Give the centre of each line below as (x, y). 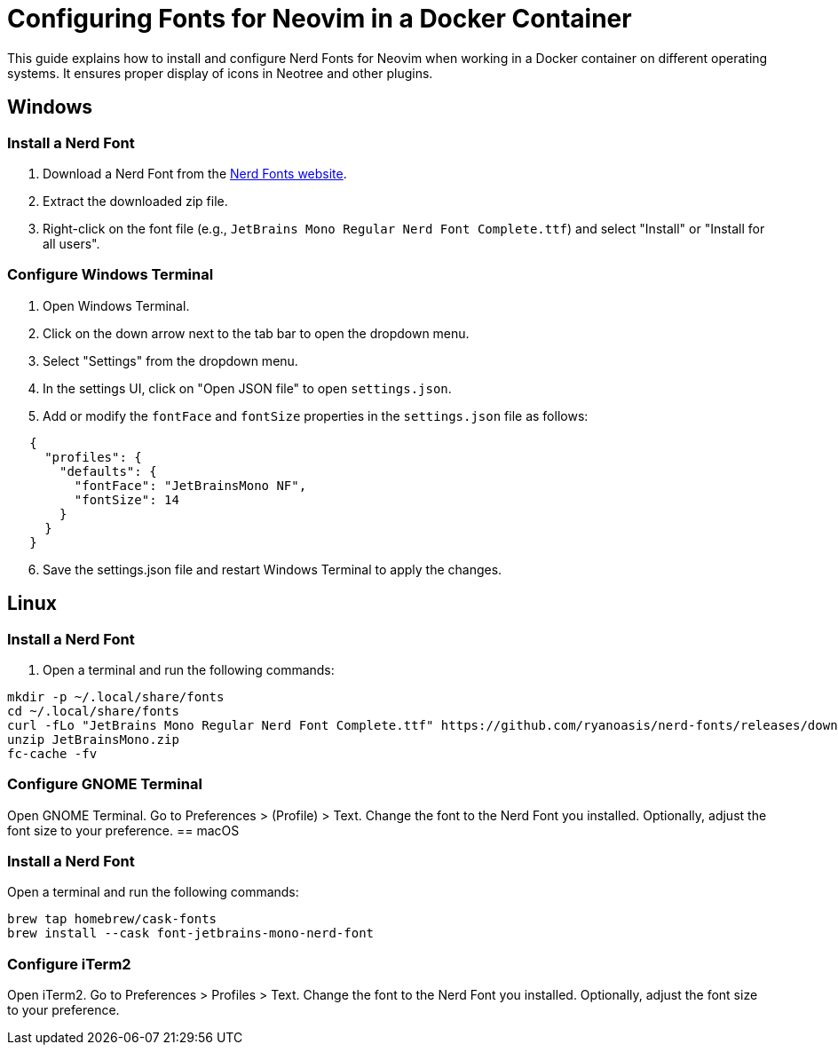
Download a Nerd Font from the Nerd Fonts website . (195, 173)
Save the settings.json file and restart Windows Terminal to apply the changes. (273, 569)
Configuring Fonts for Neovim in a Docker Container (320, 19)
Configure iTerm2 (69, 964)
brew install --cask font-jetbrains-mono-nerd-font (191, 933)
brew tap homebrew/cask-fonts (112, 919)
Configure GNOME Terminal (105, 784)
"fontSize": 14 (126, 499)
